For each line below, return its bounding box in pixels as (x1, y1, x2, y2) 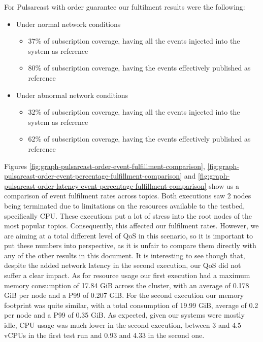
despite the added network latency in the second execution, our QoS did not (4, 260, 241, 270)
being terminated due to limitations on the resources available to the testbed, (4, 200, 245, 211)
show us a (209, 180, 239, 191)
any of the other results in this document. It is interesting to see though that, (4, 250, 245, 260)
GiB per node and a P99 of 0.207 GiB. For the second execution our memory (4, 290, 244, 300)
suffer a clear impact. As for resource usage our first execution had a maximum (4, 270, 250, 281)
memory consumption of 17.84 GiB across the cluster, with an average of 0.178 (4, 280, 249, 290)
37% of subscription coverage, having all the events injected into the (28, 36, 240, 46)
